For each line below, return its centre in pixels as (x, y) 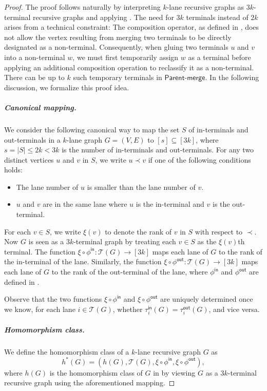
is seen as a (46, 241)
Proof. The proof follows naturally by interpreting (82, 7)
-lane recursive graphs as (205, 7)
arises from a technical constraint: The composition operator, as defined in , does (132, 27)
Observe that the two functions (53, 299)
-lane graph (84, 139)
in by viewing (174, 372)
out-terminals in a (32, 139)
